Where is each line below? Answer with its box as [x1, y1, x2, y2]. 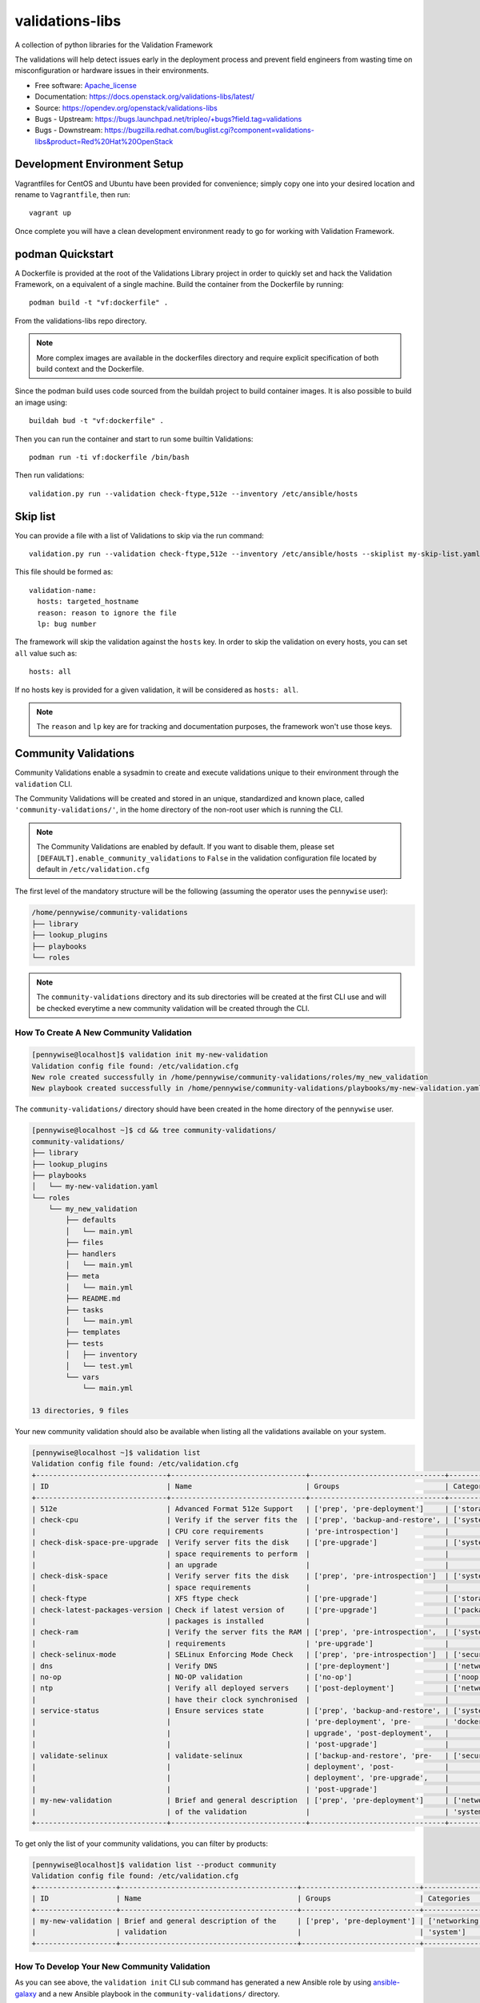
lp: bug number [37, 619, 97, 628]
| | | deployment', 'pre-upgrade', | [31, 1773, 450, 1783]
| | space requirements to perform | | [31, 1549, 450, 1558]
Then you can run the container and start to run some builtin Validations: [14, 433, 254, 444]
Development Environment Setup [14, 157, 184, 171]
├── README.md [65, 1294, 121, 1304]
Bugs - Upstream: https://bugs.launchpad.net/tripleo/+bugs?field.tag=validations [34, 114, 302, 123]
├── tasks [65, 1305, 104, 1314]
